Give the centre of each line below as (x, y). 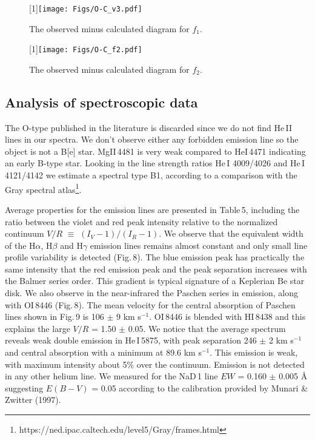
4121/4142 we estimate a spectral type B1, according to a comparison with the (151, 175)
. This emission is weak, (254, 352)
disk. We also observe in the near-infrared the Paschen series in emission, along (151, 293)
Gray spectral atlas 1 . (43, 188)
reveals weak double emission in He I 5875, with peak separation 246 (131, 340)
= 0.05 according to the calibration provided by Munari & (200, 388)
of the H (20, 245)
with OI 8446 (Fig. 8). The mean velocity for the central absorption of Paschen (150, 304)
